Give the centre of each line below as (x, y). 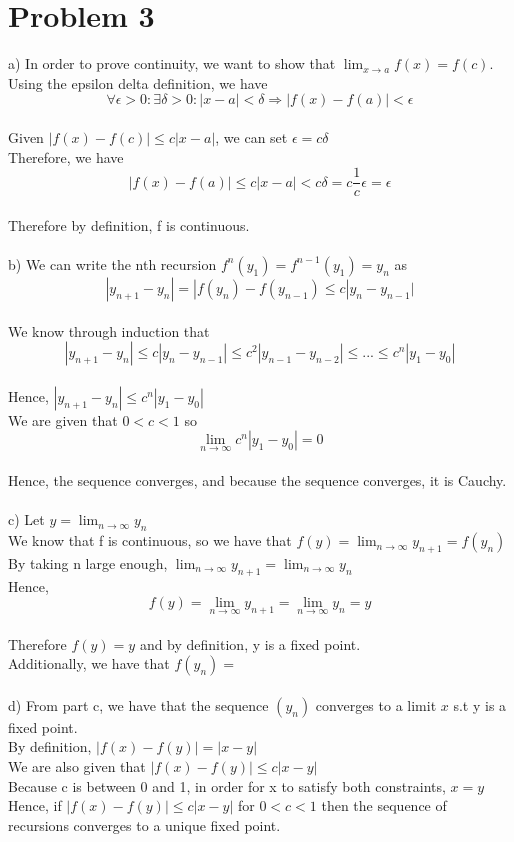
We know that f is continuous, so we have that (150, 540)
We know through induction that (109, 330)
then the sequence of (384, 805)
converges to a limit (376, 704)
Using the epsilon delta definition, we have (138, 82)
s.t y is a (480, 704)
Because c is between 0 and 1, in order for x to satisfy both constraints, (227, 785)
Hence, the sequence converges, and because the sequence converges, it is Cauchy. (257, 480)
